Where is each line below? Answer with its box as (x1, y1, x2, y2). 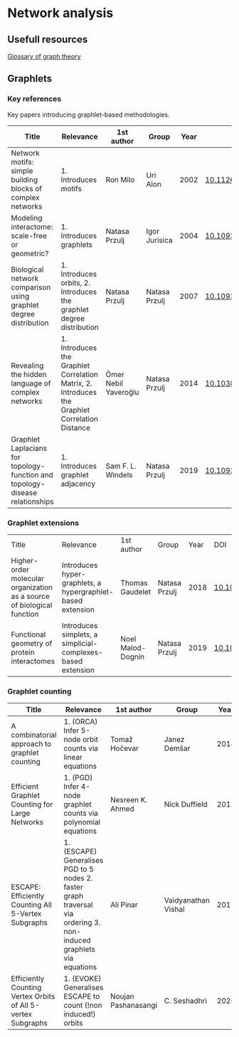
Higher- (11, 555, 38, 565)
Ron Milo (105, 174, 135, 184)
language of (11, 378, 51, 388)
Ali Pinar (110, 900, 139, 910)
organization (11, 582, 53, 592)
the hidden (11, 369, 48, 379)
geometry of (11, 638, 53, 648)
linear (63, 753, 83, 762)
